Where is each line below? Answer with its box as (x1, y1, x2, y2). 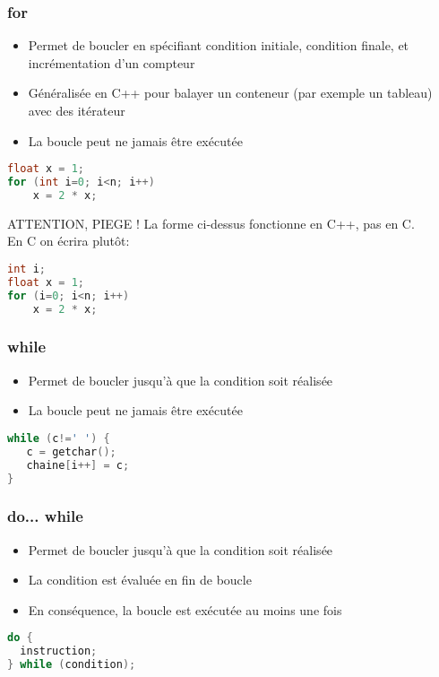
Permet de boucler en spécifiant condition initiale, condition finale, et (28, 36, 409, 55)
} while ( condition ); (7, 658, 136, 672)
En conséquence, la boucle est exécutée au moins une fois (28, 600, 342, 619)
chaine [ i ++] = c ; (26, 458, 130, 472)
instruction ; (20, 645, 98, 658)
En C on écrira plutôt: (7, 231, 130, 250)
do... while (7, 505, 83, 527)
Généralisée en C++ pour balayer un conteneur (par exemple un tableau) (28, 83, 433, 102)
